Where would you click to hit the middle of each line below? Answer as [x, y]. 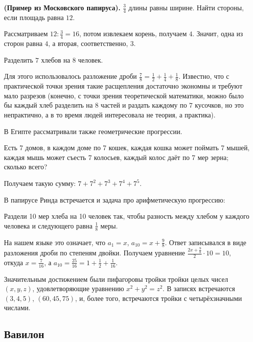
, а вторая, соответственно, [88, 43]
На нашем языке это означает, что [55, 242]
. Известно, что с [204, 76]
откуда [13, 262]
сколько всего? [26, 167]
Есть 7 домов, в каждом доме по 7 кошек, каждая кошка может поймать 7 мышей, [127, 148]
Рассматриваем [26, 34]
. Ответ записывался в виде [206, 242]
